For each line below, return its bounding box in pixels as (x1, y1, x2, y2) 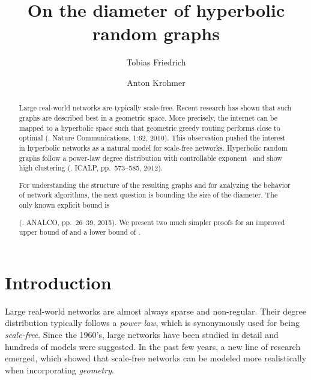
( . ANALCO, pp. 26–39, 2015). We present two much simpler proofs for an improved (19, 217, 285, 227)
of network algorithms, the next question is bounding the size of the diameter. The (19, 190, 278, 200)
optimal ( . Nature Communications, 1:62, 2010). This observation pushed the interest (19, 133, 286, 143)
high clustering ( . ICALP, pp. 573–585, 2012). (19, 163, 163, 173)
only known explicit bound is (19, 200, 110, 210)
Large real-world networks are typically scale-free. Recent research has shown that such (19, 103, 292, 113)
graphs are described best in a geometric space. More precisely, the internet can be (19, 112, 278, 122)
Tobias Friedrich (126, 56, 186, 68)
